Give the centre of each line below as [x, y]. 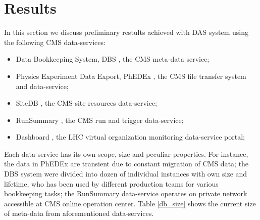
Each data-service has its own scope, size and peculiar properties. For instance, [126, 153]
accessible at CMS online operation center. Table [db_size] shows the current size [130, 203]
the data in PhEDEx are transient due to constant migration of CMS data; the [126, 164]
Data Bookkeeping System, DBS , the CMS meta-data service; [113, 59]
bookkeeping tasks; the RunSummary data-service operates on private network [126, 193]
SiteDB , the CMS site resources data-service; [87, 103]
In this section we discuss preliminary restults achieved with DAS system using [126, 32]
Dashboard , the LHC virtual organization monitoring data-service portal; [130, 137]
